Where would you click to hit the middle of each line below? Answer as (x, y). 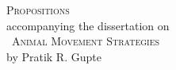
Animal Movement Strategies (86, 41)
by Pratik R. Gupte (54, 56)
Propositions (38, 10)
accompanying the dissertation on (88, 25)
